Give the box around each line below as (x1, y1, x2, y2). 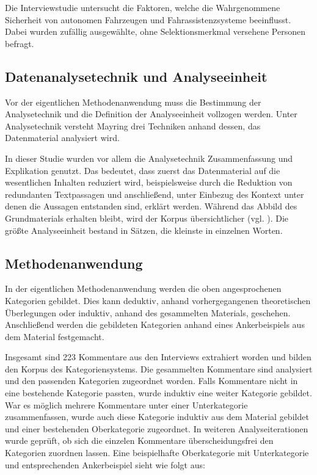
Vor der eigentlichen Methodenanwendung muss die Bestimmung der (5, 95, 261, 108)
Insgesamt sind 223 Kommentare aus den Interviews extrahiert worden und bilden (5, 350, 312, 363)
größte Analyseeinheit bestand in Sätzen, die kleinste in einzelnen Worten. (5, 223, 283, 236)
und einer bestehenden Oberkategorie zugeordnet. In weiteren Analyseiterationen (5, 422, 308, 435)
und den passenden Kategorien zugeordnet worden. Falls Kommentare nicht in (5, 374, 298, 387)
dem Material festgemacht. (5, 330, 104, 343)
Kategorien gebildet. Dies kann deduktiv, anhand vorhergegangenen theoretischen (5, 294, 311, 306)
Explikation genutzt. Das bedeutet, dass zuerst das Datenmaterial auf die (5, 164, 280, 176)
